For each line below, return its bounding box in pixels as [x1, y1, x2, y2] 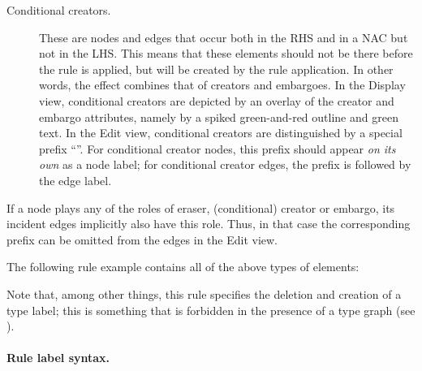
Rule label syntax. [6, 349, 110, 366]
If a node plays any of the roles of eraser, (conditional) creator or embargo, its [6, 199, 395, 216]
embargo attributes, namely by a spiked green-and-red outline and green [39, 108, 398, 125]
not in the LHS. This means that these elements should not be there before [39, 45, 413, 62]
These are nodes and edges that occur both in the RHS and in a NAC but [39, 28, 408, 45]
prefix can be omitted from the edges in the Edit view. [6, 231, 278, 248]
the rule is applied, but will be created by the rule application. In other [39, 60, 394, 77]
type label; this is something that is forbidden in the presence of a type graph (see [6, 301, 416, 318]
